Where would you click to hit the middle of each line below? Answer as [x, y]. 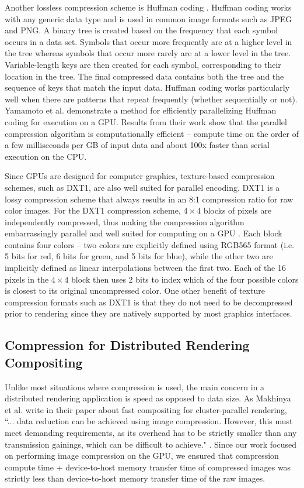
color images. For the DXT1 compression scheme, [93, 210]
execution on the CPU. [46, 156]
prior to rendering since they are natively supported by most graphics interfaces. [148, 313]
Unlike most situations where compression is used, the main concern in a [135, 386]
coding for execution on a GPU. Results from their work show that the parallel [146, 121]
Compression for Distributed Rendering [127, 345]
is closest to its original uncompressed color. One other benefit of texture [135, 291]
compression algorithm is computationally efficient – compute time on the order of [152, 133]
